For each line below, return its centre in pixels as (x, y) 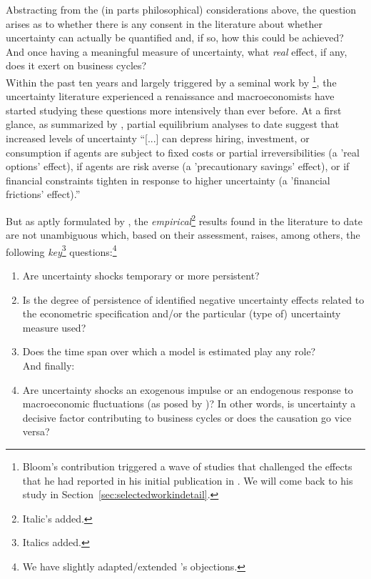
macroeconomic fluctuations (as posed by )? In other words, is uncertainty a (189, 404)
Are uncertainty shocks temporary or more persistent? (141, 276)
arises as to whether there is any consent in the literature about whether (164, 23)
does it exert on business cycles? (76, 65)
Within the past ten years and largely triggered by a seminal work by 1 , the (171, 81)
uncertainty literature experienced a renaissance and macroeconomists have (170, 96)
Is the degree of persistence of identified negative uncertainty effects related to (193, 299)
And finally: (49, 366)
